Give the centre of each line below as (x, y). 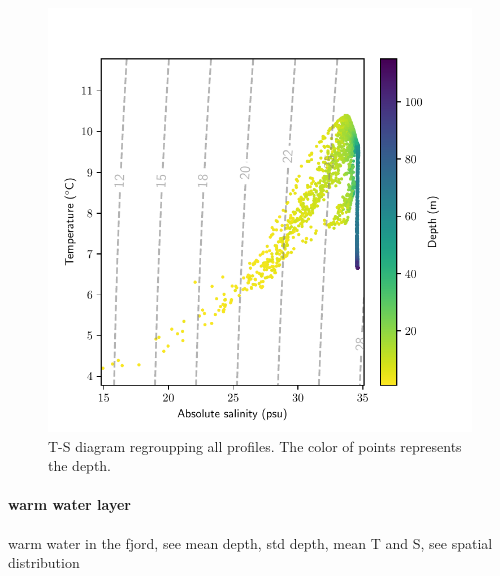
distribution (44, 562)
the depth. (80, 465)
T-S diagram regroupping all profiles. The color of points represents (255, 445)
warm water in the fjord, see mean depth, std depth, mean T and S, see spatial (250, 542)
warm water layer (69, 504)
